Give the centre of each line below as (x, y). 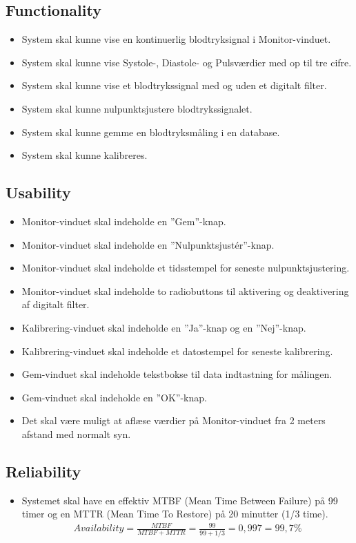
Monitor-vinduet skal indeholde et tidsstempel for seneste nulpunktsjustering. (186, 268)
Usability (38, 192)
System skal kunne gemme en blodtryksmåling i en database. (151, 132)
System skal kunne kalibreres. (85, 155)
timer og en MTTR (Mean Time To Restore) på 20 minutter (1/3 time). (175, 514)
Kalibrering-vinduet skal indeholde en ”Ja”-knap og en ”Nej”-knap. (164, 327)
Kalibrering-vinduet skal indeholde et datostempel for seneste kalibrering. (177, 351)
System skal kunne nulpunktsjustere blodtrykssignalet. (137, 108)
